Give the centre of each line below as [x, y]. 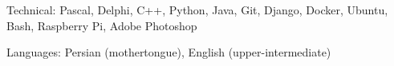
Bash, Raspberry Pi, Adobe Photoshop [102, 25]
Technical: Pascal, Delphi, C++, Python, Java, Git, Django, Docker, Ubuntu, [197, 10]
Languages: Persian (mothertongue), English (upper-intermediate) [169, 52]
